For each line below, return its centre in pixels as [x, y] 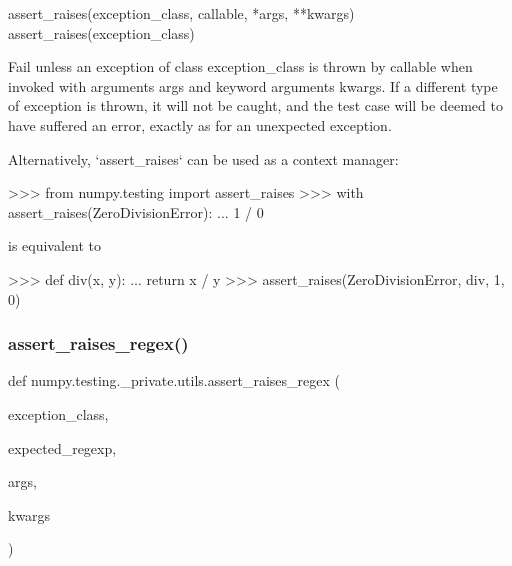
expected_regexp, [62, 447]
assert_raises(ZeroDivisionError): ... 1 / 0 [136, 211]
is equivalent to [55, 245]
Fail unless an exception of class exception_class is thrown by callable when [240, 66]
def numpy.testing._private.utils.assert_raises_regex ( [174, 380]
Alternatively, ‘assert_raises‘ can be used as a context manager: [203, 158]
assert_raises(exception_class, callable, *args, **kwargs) [181, 13]
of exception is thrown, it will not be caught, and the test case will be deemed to [255, 105]
